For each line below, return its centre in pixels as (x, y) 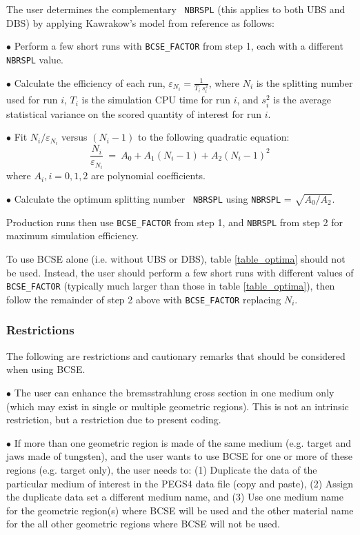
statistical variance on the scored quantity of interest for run (134, 113)
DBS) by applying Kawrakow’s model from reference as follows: (140, 22)
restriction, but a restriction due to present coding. (114, 420)
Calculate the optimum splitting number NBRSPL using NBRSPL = (153, 199)
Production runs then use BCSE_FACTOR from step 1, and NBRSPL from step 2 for (174, 222)
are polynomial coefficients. (148, 175)
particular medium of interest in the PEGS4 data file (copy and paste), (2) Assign (180, 483)
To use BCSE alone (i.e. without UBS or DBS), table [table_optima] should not (176, 259)
